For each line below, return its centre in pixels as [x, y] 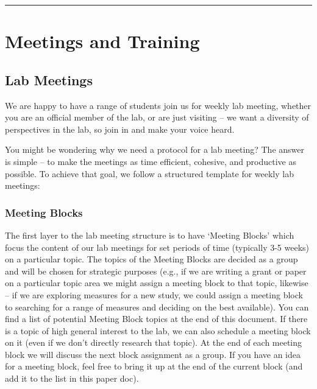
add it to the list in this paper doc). [72, 378]
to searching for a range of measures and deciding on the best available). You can [157, 307]
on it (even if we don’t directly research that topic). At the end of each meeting [154, 342]
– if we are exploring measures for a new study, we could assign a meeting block [154, 294]
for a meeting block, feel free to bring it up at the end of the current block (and [154, 366]
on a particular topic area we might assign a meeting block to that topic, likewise [157, 283]
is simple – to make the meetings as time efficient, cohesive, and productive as [151, 161]
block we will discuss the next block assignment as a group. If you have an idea [153, 354]
